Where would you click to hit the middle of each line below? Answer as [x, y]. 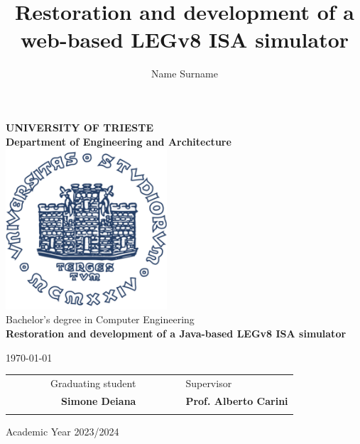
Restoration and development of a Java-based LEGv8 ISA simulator [176, 334]
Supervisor [209, 383]
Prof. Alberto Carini [237, 400]
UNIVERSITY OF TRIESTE [80, 127]
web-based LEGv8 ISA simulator [185, 39]
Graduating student [93, 383]
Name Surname [185, 74]
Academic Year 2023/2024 [62, 432]
